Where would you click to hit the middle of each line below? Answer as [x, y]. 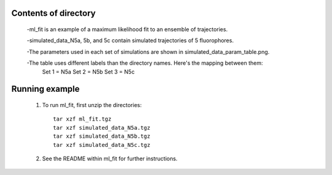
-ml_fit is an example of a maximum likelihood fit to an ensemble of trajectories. [127, 29]
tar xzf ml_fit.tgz [82, 119]
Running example [45, 89]
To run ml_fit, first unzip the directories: [92, 105]
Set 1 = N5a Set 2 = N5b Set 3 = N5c [89, 72]
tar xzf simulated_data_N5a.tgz [102, 128]
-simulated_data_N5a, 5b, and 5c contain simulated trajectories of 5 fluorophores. [130, 40]
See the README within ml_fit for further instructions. [110, 158]
